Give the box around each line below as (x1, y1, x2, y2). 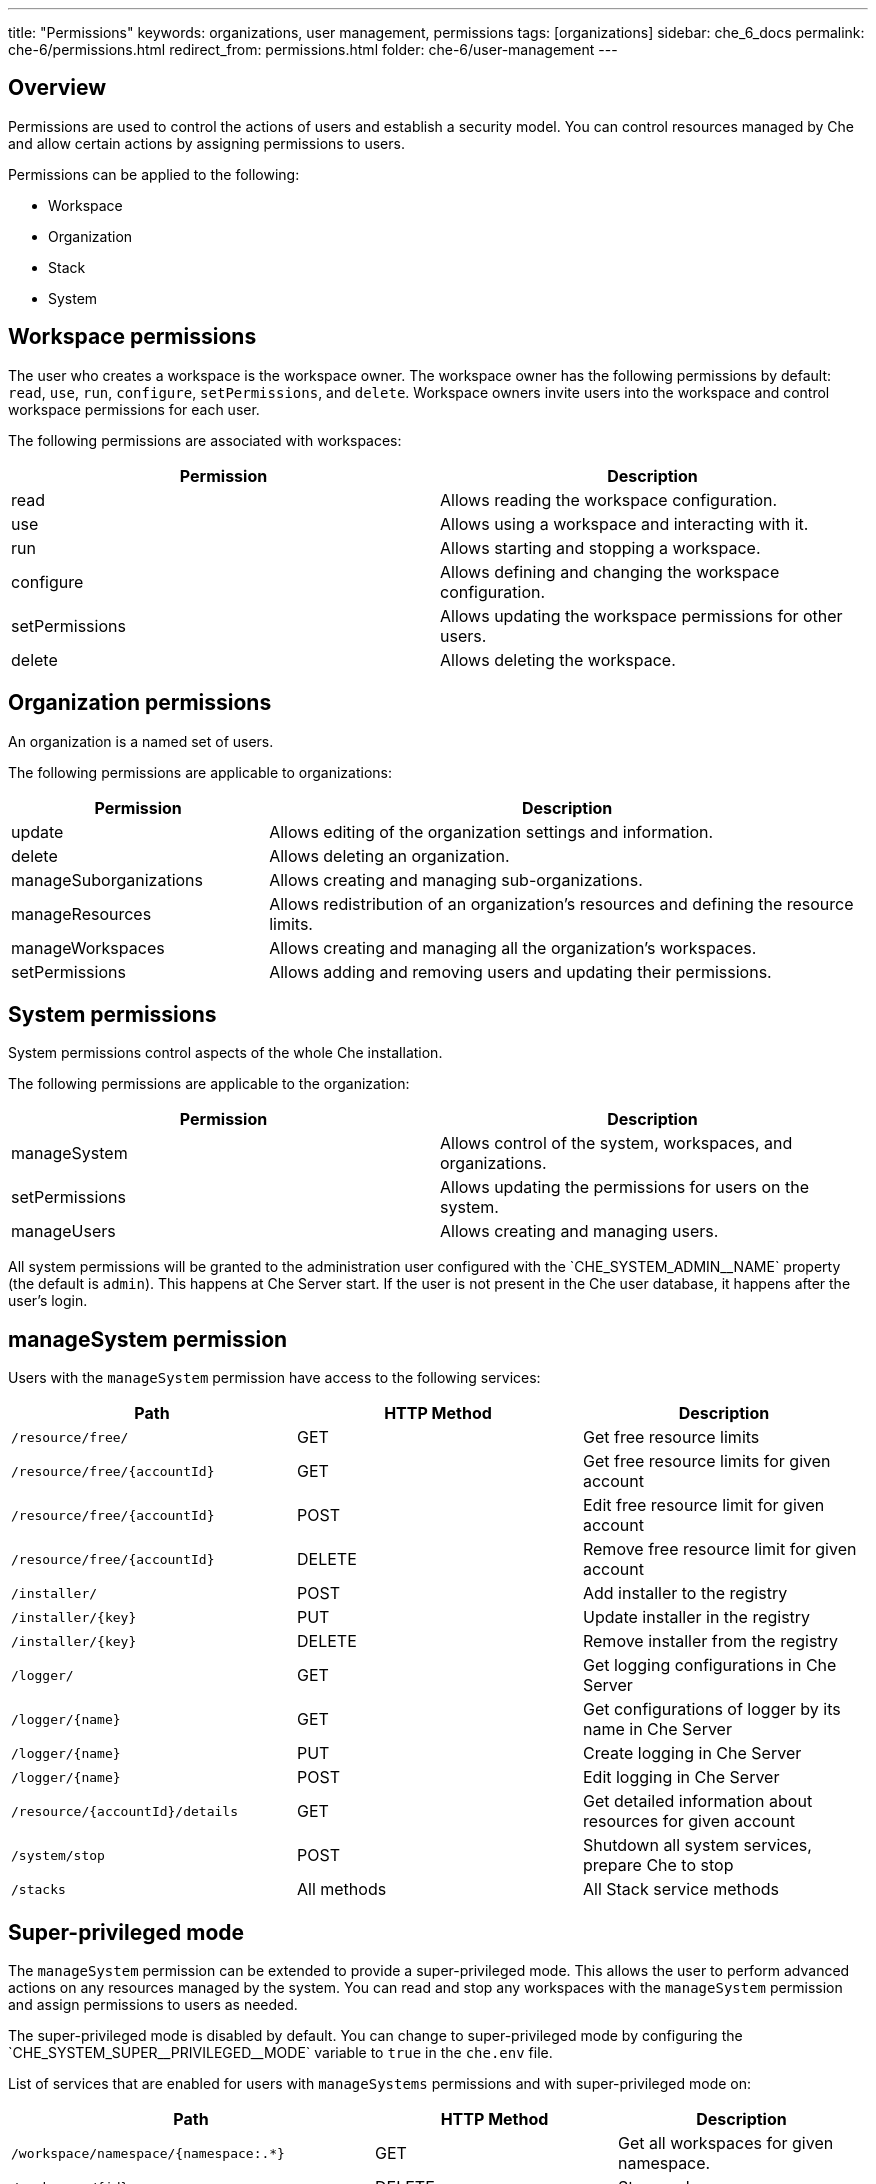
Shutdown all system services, (582, 1835, 812, 1856)
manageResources (11, 903, 152, 924)
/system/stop (11, 1847, 105, 1863)
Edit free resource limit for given (582, 1495, 825, 1516)
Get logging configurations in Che (582, 1655, 837, 1676)
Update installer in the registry (582, 1607, 811, 1628)
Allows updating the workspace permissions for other (440, 605, 843, 626)
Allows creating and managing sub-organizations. (269, 869, 643, 890)
